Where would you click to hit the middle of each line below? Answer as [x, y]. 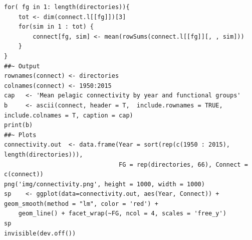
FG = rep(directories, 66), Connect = [183, 164]
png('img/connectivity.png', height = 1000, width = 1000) [104, 184]
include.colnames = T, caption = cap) [69, 115]
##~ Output [22, 66]
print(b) [19, 125]
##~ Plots [20, 135]
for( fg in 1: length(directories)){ [67, 7]
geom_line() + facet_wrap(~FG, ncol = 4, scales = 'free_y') [122, 214]
